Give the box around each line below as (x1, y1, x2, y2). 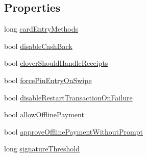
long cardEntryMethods (4, 23, 79, 34)
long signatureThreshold (4, 143, 80, 154)
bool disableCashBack (4, 40, 72, 51)
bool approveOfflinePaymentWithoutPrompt (4, 126, 143, 137)
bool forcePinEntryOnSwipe (4, 74, 92, 85)
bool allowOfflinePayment (4, 109, 84, 120)
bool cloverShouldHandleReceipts (4, 58, 108, 68)
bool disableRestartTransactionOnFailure (4, 92, 133, 102)
